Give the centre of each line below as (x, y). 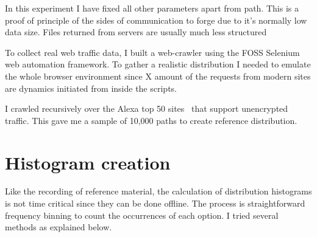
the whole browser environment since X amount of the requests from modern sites (158, 76)
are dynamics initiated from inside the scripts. (91, 88)
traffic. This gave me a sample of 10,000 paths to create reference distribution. (151, 120)
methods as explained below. (59, 227)
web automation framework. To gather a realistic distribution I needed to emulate (158, 64)
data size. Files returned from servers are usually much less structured (136, 32)
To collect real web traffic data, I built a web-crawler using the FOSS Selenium (152, 52)
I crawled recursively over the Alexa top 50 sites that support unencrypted (147, 108)
